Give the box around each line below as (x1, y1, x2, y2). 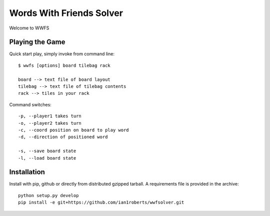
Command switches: (9, 101, 52, 107)
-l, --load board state (18, 155, 76, 161)
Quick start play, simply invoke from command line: (9, 51, 115, 57)
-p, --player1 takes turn (18, 113, 82, 119)
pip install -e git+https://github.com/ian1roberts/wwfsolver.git (18, 200, 184, 206)
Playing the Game (9, 38, 65, 46)
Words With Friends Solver (9, 7, 123, 18)
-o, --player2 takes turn (18, 120, 82, 126)
